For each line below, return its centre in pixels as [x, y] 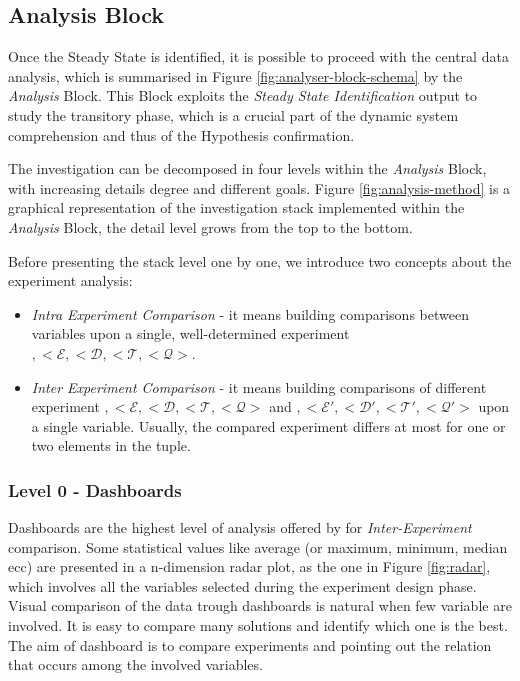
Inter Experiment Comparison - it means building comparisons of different [259, 386]
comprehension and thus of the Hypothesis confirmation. [181, 134]
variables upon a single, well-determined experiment [190, 333]
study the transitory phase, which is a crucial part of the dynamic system [233, 114]
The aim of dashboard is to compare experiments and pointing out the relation [250, 644]
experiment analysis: [70, 280]
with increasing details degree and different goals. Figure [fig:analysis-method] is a [259, 187]
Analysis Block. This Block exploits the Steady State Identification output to [243, 95]
